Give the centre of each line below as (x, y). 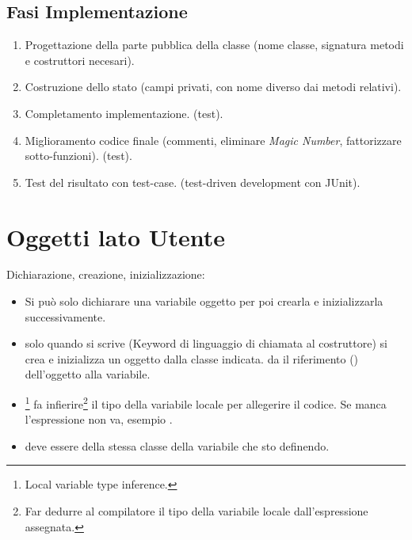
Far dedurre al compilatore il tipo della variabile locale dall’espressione (196, 511)
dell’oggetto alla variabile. (88, 374)
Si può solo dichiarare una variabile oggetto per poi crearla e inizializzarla (204, 301)
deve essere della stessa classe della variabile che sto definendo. (177, 445)
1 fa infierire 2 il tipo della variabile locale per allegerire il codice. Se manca (206, 403)
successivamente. (65, 316)
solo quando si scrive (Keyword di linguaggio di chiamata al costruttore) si (206, 343)
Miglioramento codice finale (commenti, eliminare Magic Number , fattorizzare (213, 140)
